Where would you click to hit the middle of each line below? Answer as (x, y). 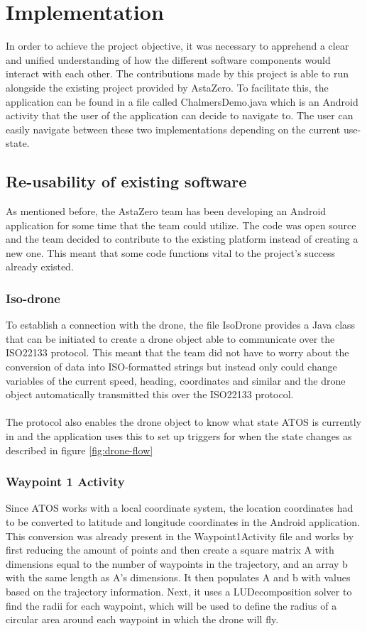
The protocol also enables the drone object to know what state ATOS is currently (183, 422)
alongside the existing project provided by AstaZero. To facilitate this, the (167, 87)
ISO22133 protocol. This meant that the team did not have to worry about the (177, 352)
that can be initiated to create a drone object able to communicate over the (170, 338)
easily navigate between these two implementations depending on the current (173, 129)
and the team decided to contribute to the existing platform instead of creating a (182, 239)
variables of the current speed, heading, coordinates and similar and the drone (176, 380)
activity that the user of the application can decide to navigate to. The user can (180, 115)
